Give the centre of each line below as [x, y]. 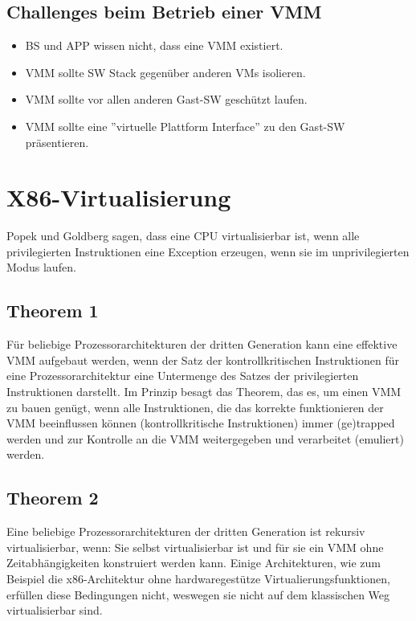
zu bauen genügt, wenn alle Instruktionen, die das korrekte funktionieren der [195, 407]
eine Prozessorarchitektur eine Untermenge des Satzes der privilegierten [183, 376]
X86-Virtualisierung [119, 197]
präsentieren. [57, 142]
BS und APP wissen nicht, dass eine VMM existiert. [154, 45]
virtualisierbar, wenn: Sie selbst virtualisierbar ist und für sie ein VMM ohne [195, 547]
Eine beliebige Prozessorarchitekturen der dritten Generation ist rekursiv [186, 531]
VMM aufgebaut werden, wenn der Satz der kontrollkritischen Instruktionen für [203, 360]
